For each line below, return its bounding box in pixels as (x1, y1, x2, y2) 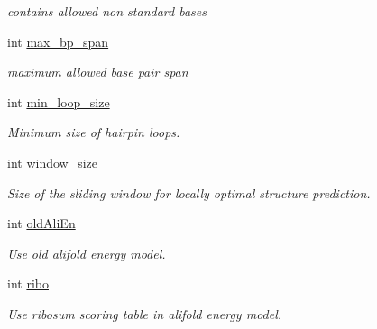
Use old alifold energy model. (7, 243, 166, 262)
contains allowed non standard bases (7, 2, 207, 20)
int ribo (7, 274, 49, 293)
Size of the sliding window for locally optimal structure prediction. (7, 183, 371, 202)
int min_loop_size (7, 92, 110, 111)
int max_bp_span (7, 32, 109, 50)
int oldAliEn (7, 214, 76, 233)
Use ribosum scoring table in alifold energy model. (7, 304, 282, 323)
